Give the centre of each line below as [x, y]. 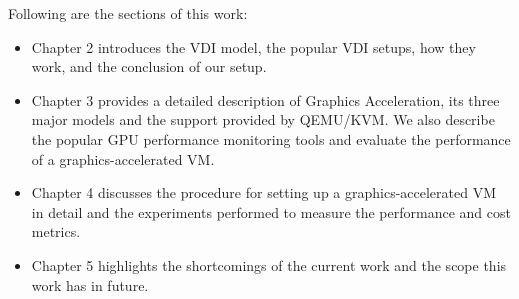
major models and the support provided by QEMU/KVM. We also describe [263, 119]
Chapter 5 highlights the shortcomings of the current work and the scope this [269, 264]
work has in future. [90, 284]
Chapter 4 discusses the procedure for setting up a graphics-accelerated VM [264, 192]
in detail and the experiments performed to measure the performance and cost [271, 211]
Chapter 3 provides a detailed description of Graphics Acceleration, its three [265, 99]
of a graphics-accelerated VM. [123, 158]
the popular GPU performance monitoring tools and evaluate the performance [271, 138]
